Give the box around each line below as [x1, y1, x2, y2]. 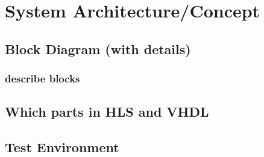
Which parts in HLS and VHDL [5, 102, 209, 121]
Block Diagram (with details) [5, 39, 191, 58]
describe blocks [5, 71, 80, 86]
